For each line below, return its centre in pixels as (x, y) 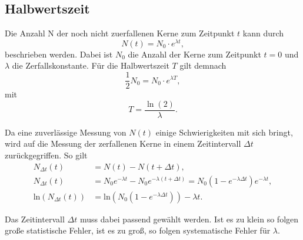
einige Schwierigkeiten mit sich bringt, (224, 132)
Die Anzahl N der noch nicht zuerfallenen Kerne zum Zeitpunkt (120, 33)
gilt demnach (203, 65)
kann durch (263, 33)
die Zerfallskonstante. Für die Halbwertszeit (91, 65)
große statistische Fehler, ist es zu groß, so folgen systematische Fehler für (138, 230)
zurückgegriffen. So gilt (46, 155)
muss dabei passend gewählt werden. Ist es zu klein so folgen (189, 219)
